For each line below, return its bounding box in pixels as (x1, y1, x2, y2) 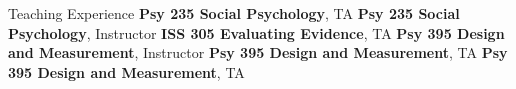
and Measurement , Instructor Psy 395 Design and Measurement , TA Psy (8, 42, 508, 63)
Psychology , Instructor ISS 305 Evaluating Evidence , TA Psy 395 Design (8, 22, 505, 43)
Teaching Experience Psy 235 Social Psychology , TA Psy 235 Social (8, 3, 460, 23)
